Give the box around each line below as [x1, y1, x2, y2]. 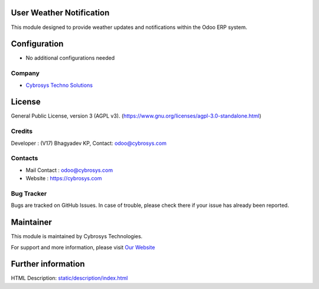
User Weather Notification [11, 8, 110, 18]
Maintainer [11, 217, 53, 228]
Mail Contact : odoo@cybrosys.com [25, 166, 113, 174]
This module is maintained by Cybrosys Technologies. [11, 233, 143, 240]
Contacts [11, 154, 38, 163]
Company [11, 69, 40, 77]
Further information [11, 259, 85, 269]
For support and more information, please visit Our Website [11, 243, 155, 251]
